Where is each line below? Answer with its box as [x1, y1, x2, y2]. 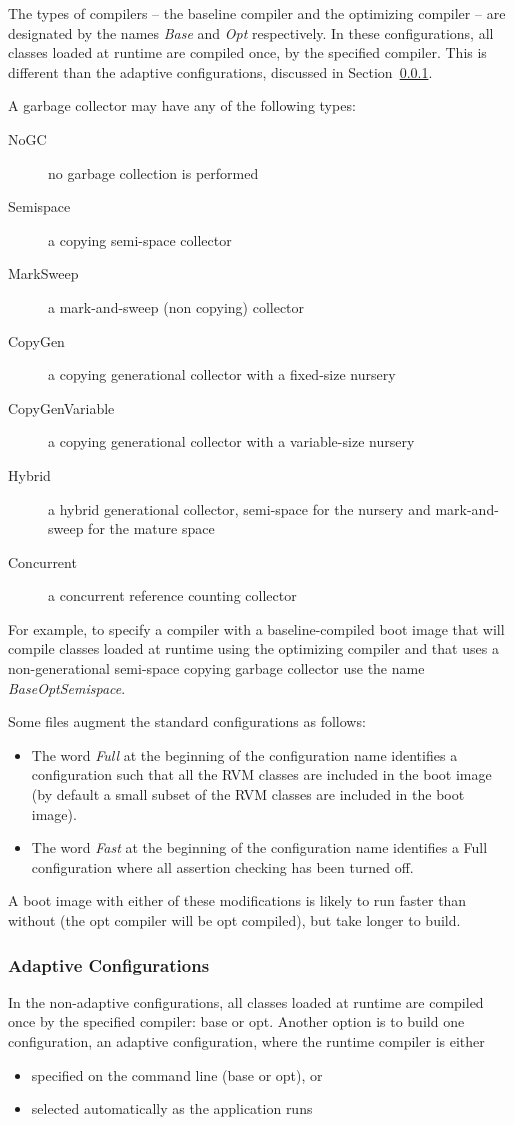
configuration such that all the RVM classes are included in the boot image [31, 764, 492, 785]
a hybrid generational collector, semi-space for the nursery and [48, 498, 431, 519]
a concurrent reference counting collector [48, 585, 297, 606]
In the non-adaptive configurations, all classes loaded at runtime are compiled [8, 991, 484, 1012]
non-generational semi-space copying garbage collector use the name [8, 658, 425, 679]
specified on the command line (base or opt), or [31, 1064, 323, 1085]
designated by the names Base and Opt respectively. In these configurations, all [8, 22, 494, 43]
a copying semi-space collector [48, 229, 232, 250]
